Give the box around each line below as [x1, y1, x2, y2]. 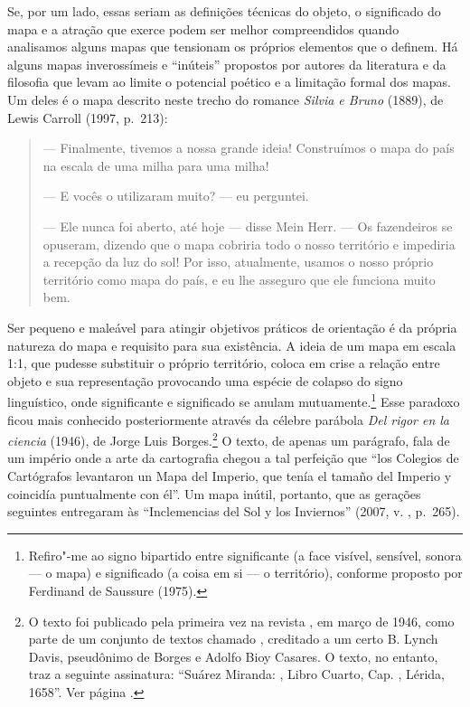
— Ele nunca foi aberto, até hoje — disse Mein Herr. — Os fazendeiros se [42, 216, 453, 235]
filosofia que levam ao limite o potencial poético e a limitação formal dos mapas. [7, 72, 452, 91]
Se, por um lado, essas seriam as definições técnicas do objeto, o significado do [7, 2, 441, 20]
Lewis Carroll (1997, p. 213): [7, 108, 168, 127]
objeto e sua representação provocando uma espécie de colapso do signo [7, 371, 403, 390]
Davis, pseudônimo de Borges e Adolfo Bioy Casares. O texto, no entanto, [28, 646, 438, 665]
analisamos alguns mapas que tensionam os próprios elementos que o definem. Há [7, 37, 458, 56]
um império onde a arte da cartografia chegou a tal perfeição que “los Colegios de [7, 448, 459, 467]
